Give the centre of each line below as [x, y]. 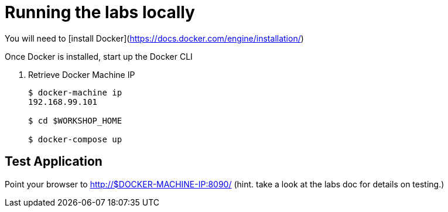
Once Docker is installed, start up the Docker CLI [99, 56]
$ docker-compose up [75, 139]
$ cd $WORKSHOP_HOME [75, 120]
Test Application [54, 162]
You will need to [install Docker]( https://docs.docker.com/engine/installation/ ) [154, 38]
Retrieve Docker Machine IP [82, 74]
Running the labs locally [100, 12]
